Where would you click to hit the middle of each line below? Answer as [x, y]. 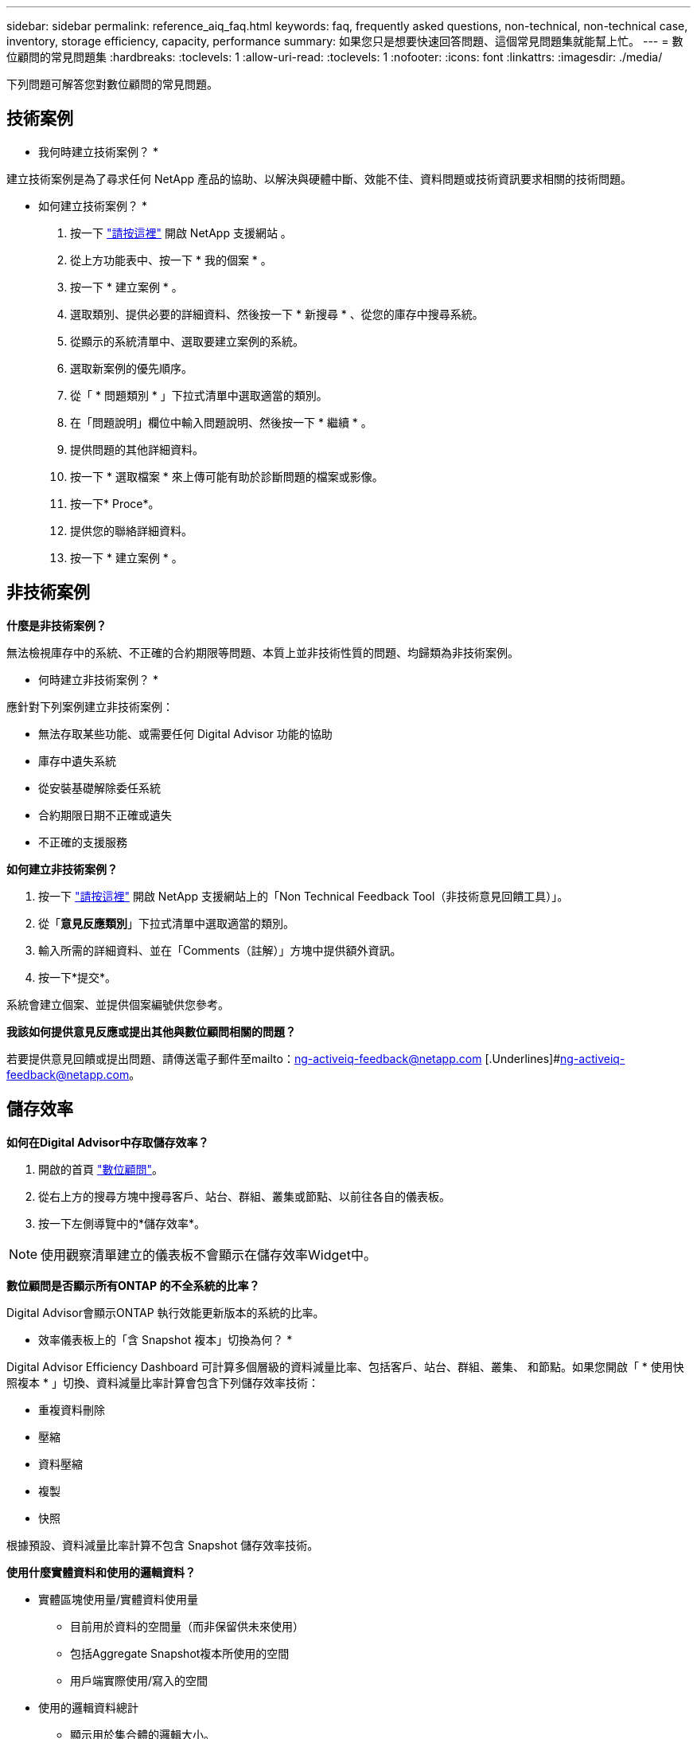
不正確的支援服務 [83, 842]
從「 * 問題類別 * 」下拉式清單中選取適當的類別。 [199, 395]
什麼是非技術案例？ [56, 625]
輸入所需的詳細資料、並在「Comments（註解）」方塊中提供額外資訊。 [220, 950]
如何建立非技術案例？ [62, 869]
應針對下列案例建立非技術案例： [90, 706]
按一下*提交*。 [78, 977]
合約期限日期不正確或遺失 [105, 815]
